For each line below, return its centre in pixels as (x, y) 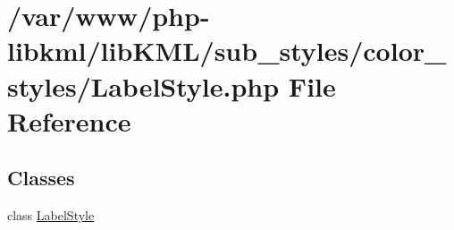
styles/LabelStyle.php (143, 85)
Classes (41, 178)
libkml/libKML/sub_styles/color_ (227, 51)
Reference (69, 120)
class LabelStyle (51, 215)
